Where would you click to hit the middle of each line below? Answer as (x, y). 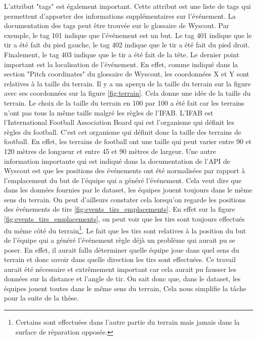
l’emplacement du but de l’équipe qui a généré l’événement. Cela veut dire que (123, 180)
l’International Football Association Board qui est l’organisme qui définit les (119, 122)
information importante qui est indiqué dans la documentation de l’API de (117, 161)
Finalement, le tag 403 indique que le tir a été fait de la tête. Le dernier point (122, 54)
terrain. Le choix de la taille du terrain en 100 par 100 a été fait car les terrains (124, 102)
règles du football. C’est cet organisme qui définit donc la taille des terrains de (123, 132)
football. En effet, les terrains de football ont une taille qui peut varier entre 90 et (128, 141)
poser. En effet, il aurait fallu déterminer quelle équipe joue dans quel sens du (122, 249)
